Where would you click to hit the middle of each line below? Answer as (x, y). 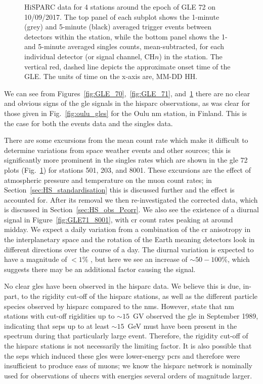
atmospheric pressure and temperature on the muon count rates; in (108, 180)
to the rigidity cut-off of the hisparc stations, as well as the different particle (140, 296)
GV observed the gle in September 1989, (195, 316)
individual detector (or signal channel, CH (90, 56)
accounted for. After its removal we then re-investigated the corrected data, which (131, 199)
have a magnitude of (36, 259)
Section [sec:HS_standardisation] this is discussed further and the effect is (119, 190)
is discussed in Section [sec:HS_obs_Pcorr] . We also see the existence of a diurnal (131, 209)
